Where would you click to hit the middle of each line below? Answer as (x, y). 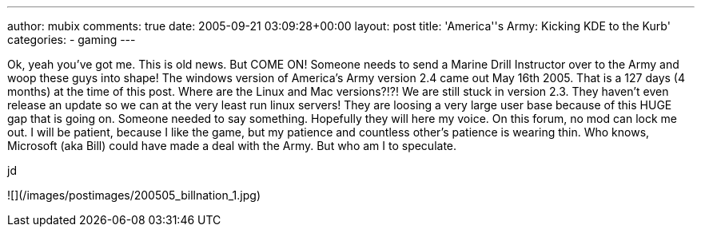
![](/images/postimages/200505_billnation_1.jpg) (134, 195)
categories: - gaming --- (72, 39)
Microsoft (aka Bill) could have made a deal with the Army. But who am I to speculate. (232, 146)
